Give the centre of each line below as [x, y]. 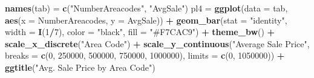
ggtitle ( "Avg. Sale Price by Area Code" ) [80, 67]
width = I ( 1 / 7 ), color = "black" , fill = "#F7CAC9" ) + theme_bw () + [140, 32]
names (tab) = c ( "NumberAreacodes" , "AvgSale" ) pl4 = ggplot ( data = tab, [146, 8]
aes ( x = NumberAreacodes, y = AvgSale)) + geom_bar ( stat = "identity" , [146, 20]
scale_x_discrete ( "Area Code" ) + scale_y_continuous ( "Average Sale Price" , [157, 43]
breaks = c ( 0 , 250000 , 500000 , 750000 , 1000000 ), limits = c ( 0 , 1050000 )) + [145, 55]
